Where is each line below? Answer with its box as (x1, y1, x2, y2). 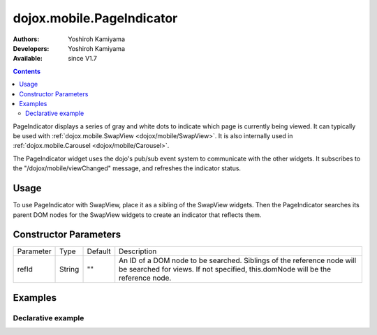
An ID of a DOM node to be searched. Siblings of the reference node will (119, 255, 357, 265)
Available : (13, 54, 43, 63)
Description (119, 246, 157, 256)
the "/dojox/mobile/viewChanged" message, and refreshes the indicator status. (13, 164, 241, 172)
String (59, 265, 80, 274)
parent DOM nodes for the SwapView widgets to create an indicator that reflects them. (13, 210, 262, 219)
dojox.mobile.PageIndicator (13, 10, 178, 26)
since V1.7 (68, 54, 98, 63)
